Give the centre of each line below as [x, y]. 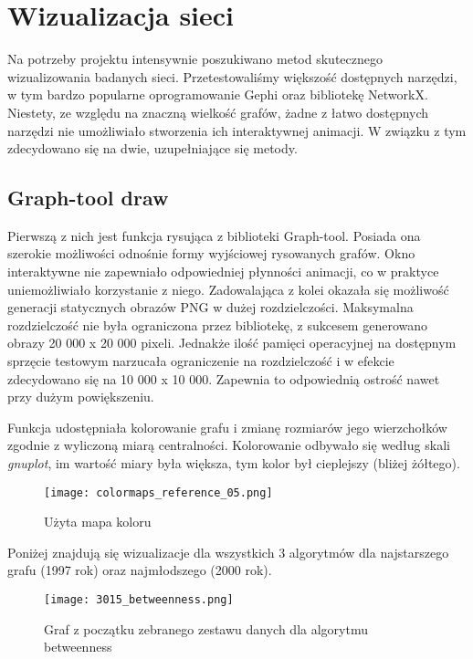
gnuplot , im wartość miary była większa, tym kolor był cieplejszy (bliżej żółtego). [234, 463]
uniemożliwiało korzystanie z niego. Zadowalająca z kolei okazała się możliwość [228, 289]
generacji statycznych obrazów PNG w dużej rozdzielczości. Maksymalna [210, 307]
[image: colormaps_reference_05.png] [158, 492]
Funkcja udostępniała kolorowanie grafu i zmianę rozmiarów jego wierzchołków [227, 427]
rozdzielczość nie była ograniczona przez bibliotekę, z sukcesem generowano [218, 324]
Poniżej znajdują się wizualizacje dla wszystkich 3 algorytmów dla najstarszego [228, 552]
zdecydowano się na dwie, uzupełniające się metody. [152, 148]
